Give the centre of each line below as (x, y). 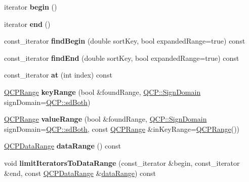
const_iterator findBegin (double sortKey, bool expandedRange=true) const (125, 41)
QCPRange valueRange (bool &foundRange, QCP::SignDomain (106, 119)
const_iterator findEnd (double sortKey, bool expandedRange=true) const (122, 58)
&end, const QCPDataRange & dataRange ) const (80, 173)
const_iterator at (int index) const (58, 75)
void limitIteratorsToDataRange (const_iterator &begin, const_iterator (122, 162)
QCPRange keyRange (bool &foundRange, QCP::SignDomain (102, 92)
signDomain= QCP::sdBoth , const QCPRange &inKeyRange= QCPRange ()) (122, 129)
